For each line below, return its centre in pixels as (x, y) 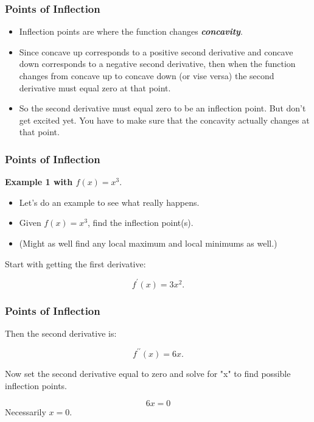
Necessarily (26, 412)
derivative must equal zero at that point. (95, 87)
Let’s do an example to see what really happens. (109, 202)
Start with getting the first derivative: (75, 263)
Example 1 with (39, 182)
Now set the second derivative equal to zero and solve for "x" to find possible (148, 373)
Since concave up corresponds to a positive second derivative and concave (156, 51)
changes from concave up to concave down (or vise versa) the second (147, 76)
